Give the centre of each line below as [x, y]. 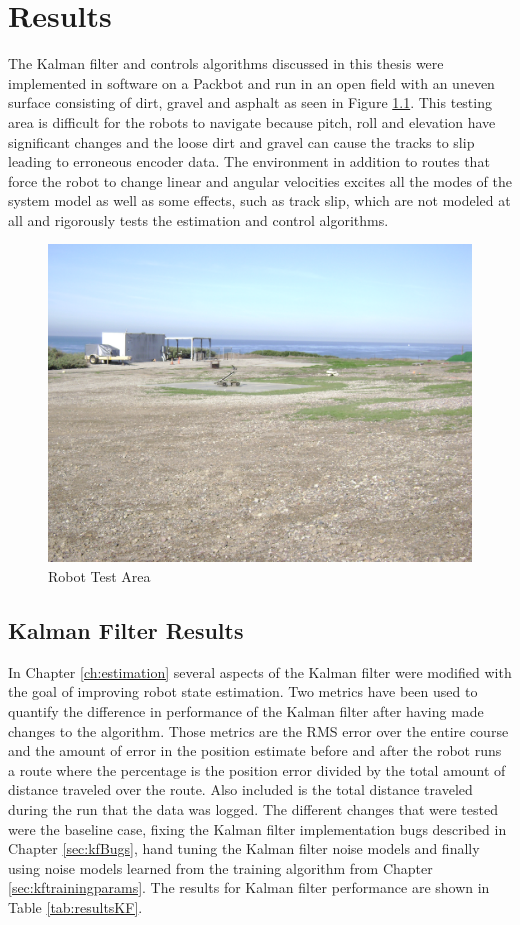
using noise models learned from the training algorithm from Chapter [220, 867]
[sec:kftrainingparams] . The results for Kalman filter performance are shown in [249, 887]
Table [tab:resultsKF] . [75, 906]
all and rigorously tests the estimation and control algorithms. [198, 219]
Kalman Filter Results [126, 630]
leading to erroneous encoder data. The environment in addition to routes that [249, 161]
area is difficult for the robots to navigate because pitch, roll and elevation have [252, 121]
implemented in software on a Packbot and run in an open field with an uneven [251, 82]
